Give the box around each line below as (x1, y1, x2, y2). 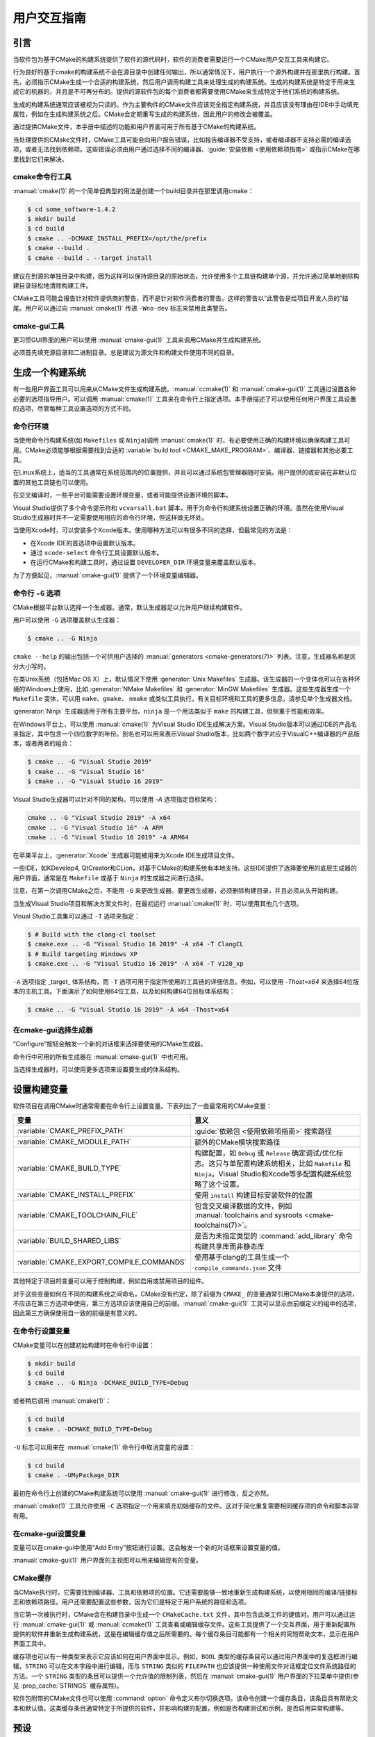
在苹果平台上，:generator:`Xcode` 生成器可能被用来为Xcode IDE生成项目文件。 (12, 851, 239, 859)
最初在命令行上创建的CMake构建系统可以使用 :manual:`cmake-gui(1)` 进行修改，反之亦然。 (12, 1489, 273, 1497)
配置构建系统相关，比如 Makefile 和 (236, 1159, 351, 1169)
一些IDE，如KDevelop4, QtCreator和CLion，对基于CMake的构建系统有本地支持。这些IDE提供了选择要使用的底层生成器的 (12, 864, 357, 872)
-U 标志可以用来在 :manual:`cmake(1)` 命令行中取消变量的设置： (12, 1442, 196, 1451)
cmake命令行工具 (12, 172, 72, 182)
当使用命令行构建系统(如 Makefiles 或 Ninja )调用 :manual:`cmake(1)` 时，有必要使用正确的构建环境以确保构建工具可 (12, 436, 351, 445)
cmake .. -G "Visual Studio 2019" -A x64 (27, 814, 171, 822)
